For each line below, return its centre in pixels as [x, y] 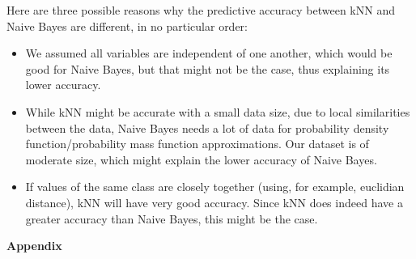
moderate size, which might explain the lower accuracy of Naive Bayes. [201, 159]
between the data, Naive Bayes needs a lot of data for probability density [207, 127]
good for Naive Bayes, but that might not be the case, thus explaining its [208, 68]
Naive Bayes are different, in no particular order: [127, 25]
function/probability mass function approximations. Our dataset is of [197, 144]
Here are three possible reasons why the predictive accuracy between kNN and [201, 10]
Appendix [34, 246]
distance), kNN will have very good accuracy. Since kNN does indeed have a [214, 202]
